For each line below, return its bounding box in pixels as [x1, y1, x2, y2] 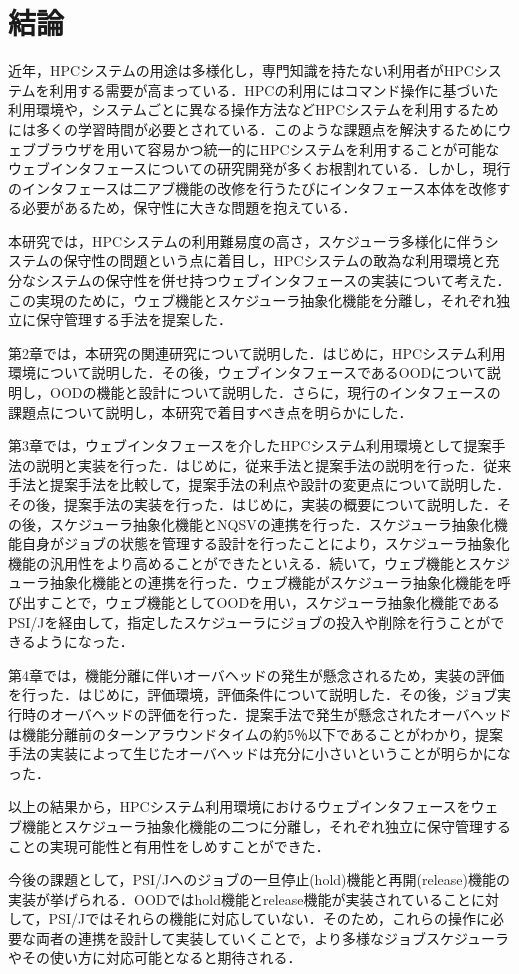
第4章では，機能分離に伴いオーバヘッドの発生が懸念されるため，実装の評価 [8, 664, 505, 685]
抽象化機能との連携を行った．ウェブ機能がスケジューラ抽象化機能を [49, 572, 497, 593]
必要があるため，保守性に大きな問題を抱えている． [21, 197, 357, 218]
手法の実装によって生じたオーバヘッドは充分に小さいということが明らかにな [8, 743, 511, 764]
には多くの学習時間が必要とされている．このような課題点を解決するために [8, 118, 498, 139]
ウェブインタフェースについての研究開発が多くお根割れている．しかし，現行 [8, 158, 511, 179]
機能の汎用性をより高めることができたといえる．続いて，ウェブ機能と [8, 552, 468, 573]
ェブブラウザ [8, 138, 92, 159]
